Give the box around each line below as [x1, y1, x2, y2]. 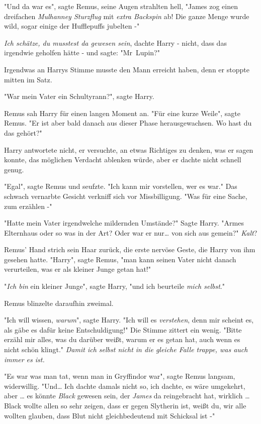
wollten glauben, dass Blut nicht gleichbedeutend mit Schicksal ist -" [4, 410, 215, 420]
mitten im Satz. [4, 74, 52, 84]
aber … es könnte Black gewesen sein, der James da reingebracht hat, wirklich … [4, 390, 250, 401]
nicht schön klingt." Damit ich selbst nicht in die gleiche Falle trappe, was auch [4, 344, 248, 355]
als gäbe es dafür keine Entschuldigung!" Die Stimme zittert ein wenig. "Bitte [4, 324, 242, 335]
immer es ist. [4, 354, 45, 364]
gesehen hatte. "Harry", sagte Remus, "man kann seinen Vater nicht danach [4, 254, 236, 264]
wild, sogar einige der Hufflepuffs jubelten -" [4, 21, 140, 31]
